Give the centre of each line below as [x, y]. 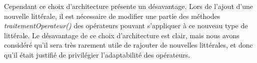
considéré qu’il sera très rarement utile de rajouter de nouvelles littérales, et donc [128, 45]
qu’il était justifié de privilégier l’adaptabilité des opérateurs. [97, 54]
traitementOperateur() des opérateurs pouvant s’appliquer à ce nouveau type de [126, 26]
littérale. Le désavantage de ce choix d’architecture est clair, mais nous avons [122, 35]
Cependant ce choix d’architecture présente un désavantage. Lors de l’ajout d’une [128, 6]
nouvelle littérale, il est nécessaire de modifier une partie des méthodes [112, 16]
